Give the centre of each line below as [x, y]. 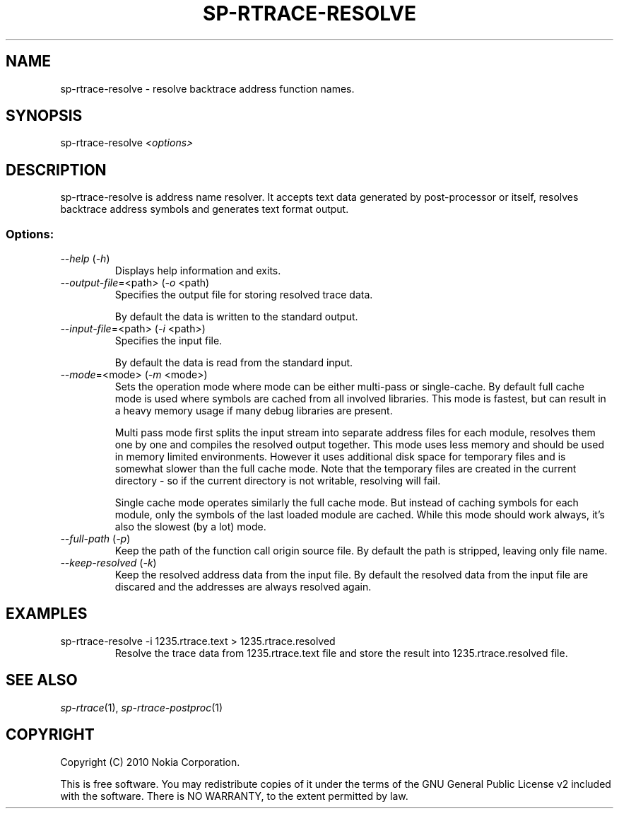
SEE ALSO [42, 680]
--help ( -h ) [85, 259]
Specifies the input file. [169, 341]
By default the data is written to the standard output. [236, 317]
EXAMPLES [47, 614]
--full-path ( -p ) [95, 539]
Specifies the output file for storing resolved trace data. [244, 295]
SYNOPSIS [44, 116]
